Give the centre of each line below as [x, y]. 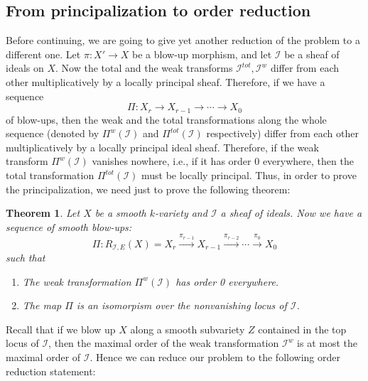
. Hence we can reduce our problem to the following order [215, 357]
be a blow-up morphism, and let [202, 54]
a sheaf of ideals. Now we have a [291, 213]
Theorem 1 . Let [43, 213]
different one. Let [43, 54]
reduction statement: [51, 371]
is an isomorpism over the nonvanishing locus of [182, 305]
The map [42, 305]
